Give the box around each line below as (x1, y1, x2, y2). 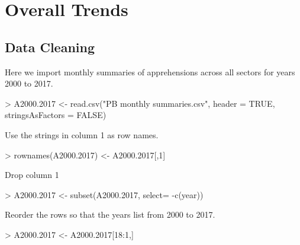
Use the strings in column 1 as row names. (5, 128, 159, 141)
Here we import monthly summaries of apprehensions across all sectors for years (5, 65, 295, 78)
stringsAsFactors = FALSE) (5, 109, 107, 121)
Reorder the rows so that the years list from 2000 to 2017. (5, 208, 215, 221)
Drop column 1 (5, 168, 59, 181)
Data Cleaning (5, 37, 95, 56)
